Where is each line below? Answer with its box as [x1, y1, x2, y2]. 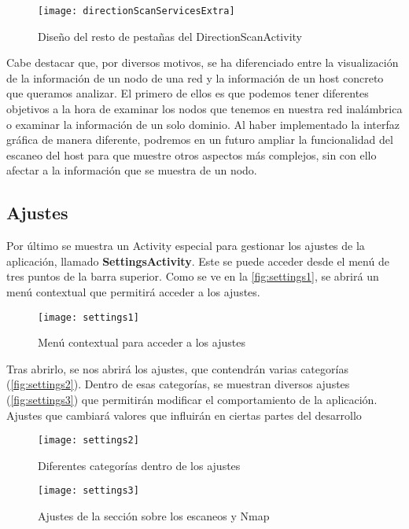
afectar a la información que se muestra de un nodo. [6, 162, 257, 178]
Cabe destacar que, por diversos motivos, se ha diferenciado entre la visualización [6, 54, 399, 71]
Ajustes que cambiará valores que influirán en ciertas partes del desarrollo [6, 406, 362, 423]
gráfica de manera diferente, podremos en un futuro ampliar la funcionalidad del [6, 131, 393, 148]
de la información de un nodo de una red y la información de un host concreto [6, 69, 384, 86]
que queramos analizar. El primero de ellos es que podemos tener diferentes [6, 85, 369, 101]
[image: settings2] [38, 435, 139, 446]
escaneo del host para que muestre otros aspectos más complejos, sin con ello [6, 146, 377, 163]
